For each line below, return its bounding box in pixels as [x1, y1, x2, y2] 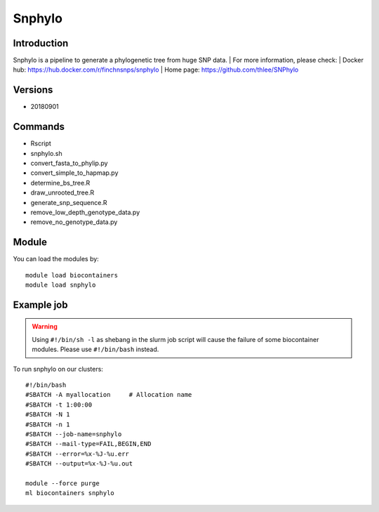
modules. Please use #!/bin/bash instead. [32, 345, 159, 354]
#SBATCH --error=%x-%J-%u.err [25, 449, 130, 458]
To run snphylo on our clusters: [13, 365, 103, 373]
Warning [32, 322, 58, 331]
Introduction [13, 37, 69, 49]
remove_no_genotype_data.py [30, 218, 118, 226]
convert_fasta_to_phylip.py [30, 159, 108, 168]
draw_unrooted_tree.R [30, 188, 95, 197]
